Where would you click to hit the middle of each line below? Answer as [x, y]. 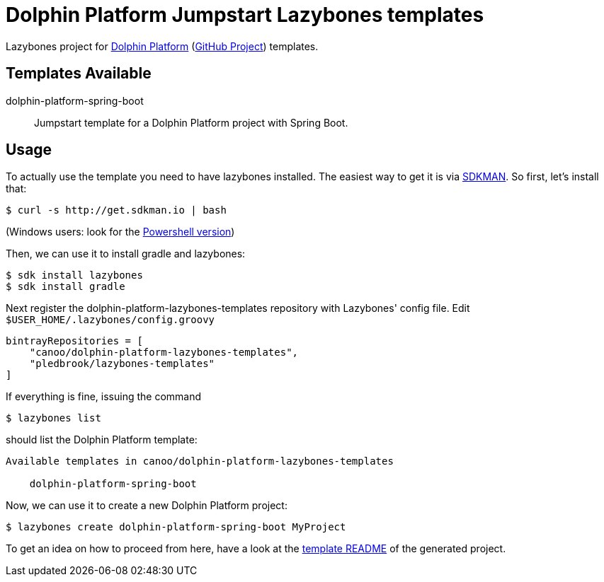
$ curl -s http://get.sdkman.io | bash [116, 210]
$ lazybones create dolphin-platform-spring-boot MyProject [176, 527]
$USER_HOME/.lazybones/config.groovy [110, 320]
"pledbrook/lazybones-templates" [122, 364]
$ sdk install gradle [65, 287]
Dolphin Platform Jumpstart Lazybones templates [245, 15]
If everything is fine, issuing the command [104, 397]
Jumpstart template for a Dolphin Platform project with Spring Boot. [191, 122]
